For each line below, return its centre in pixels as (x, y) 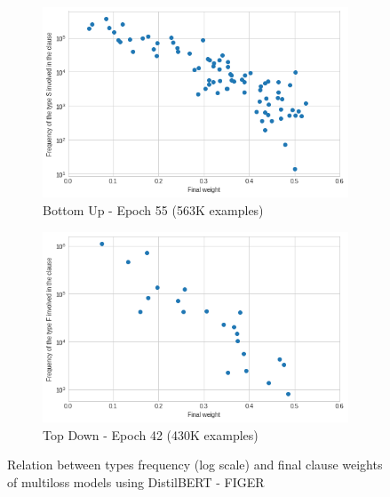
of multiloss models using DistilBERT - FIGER (136, 481)
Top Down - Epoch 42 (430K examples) (151, 434)
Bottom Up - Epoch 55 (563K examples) (153, 210)
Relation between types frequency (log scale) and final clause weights (195, 465)
